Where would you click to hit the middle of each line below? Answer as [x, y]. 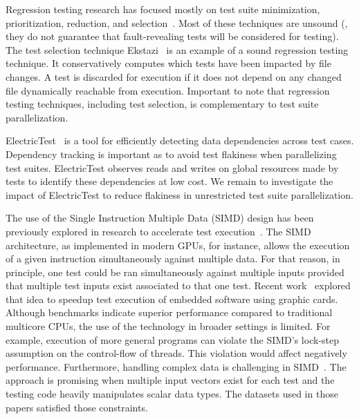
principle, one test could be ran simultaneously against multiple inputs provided [175, 272]
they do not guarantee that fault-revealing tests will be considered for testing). [172, 36]
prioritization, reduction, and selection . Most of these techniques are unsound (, [177, 22]
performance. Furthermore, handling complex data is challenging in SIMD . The [176, 366]
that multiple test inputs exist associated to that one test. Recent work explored [178, 285]
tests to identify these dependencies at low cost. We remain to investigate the [169, 181]
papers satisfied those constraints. [77, 407]
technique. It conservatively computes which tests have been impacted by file [168, 63]
